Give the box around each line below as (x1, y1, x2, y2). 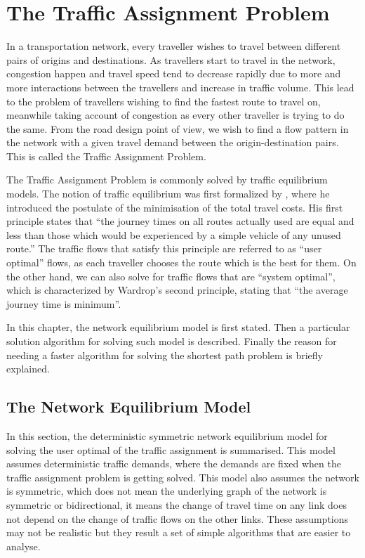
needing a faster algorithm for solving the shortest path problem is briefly (6, 347, 323, 362)
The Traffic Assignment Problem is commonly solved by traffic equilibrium (6, 172, 328, 187)
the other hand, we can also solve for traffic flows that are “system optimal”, (6, 268, 336, 283)
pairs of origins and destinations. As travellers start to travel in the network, (6, 52, 336, 67)
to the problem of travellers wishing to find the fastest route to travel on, (6, 93, 321, 108)
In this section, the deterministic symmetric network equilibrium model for (6, 428, 328, 443)
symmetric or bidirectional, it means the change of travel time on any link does (6, 497, 347, 512)
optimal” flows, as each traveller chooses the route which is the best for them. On (6, 255, 357, 270)
